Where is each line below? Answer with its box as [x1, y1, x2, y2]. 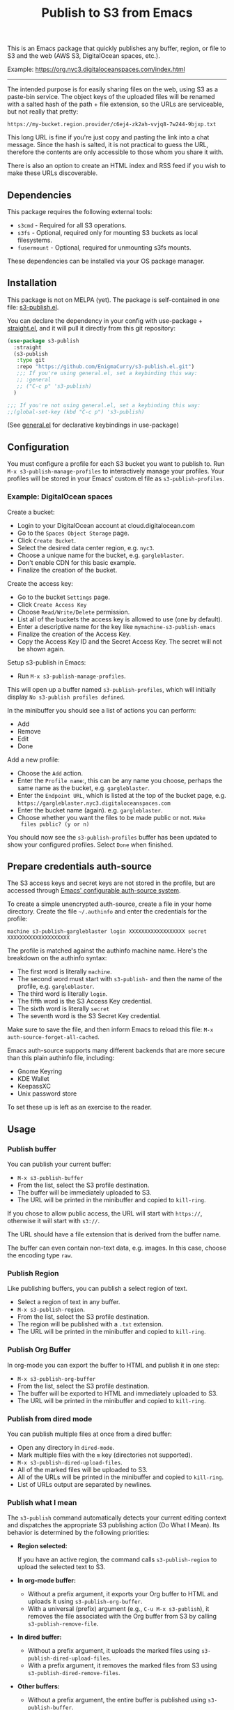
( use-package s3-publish [7, 337, 79, 345]
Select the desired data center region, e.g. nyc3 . [17, 543, 155, 552]
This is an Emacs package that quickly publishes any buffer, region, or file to [7, 44, 226, 53]
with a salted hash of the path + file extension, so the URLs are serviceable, [7, 100, 224, 109]
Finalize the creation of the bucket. [17, 566, 118, 574]
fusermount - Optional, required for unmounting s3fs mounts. [17, 243, 192, 252]
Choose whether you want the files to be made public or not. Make [17, 813, 206, 822]
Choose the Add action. [17, 769, 84, 777]
